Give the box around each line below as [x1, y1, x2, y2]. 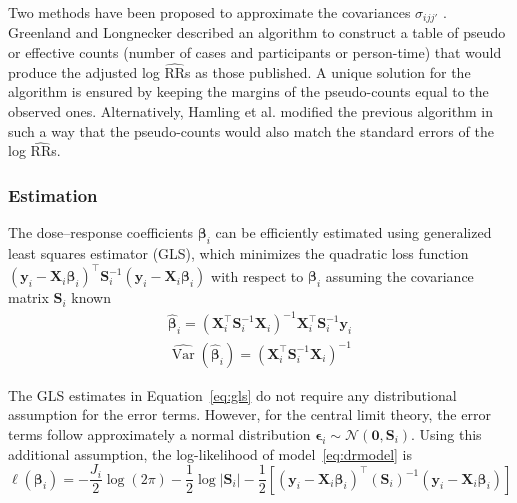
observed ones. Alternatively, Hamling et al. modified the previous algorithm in [8, 101, 493, 122]
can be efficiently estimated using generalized [215, 222, 492, 243]
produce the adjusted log [8, 61, 160, 82]
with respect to [211, 265, 304, 286]
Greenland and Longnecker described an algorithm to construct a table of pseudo [8, 22, 506, 43]
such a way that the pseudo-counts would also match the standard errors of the [8, 120, 494, 141]
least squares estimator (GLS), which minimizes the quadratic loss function [8, 243, 469, 264]
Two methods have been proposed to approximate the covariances [8, 2, 411, 22]
